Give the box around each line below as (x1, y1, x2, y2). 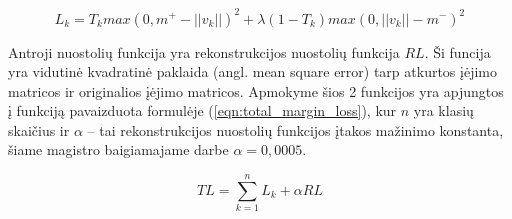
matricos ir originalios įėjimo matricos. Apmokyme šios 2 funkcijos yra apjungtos (8, 80, 504, 101)
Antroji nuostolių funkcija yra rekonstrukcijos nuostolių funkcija (8, 41, 400, 62)
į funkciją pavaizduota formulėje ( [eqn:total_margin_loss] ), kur (8, 100, 397, 121)
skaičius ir (8, 119, 70, 140)
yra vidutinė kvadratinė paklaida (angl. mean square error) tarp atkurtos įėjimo (8, 61, 497, 82)
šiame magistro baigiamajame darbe (8, 139, 229, 160)
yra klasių (413, 100, 474, 121)
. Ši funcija (424, 41, 491, 62)
